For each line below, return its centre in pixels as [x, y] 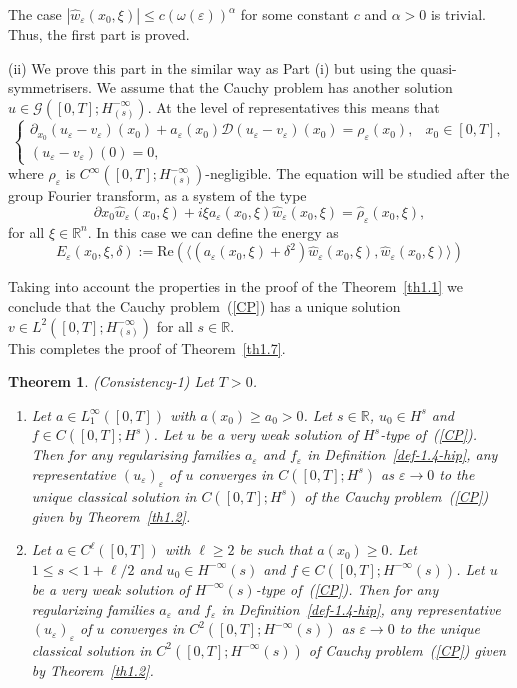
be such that [276, 549]
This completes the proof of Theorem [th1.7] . [147, 347]
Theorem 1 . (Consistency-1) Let [111, 381]
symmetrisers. [50, 87]
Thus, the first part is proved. [99, 34]
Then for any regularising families [135, 454]
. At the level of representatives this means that [293, 106]
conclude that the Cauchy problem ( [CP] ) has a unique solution [204, 306]
